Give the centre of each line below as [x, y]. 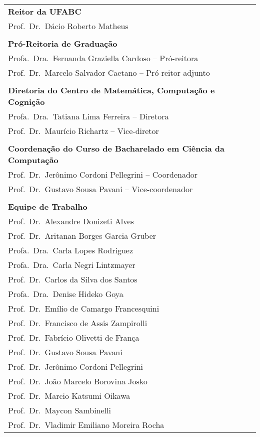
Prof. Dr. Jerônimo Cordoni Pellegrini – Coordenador [103, 174]
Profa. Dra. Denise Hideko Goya [66, 294]
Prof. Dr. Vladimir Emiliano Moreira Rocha [86, 425]
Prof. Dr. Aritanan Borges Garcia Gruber [82, 236]
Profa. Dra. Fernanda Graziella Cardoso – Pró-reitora [103, 58]
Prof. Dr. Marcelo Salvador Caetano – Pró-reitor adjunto [109, 72]
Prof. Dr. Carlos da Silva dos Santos [73, 279]
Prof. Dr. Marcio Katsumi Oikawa [69, 396]
